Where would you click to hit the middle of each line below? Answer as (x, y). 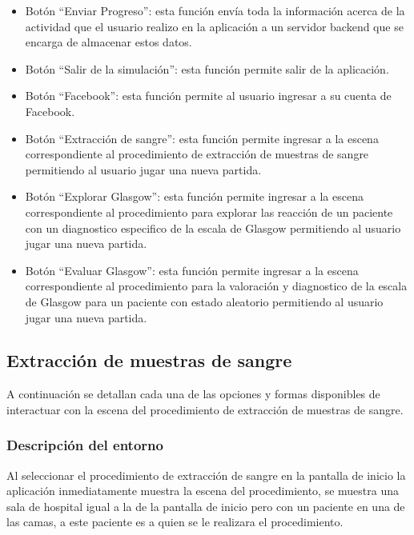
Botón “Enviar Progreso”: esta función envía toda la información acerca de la (215, 10)
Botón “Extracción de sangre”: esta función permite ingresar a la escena (202, 138)
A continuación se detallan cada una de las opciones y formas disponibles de (193, 394)
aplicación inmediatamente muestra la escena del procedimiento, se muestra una (203, 491)
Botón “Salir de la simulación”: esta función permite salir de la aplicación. (207, 68)
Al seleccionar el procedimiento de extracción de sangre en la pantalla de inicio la (206, 475)
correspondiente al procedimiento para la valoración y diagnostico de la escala (216, 286)
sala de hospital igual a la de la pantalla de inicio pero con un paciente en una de (206, 506)
